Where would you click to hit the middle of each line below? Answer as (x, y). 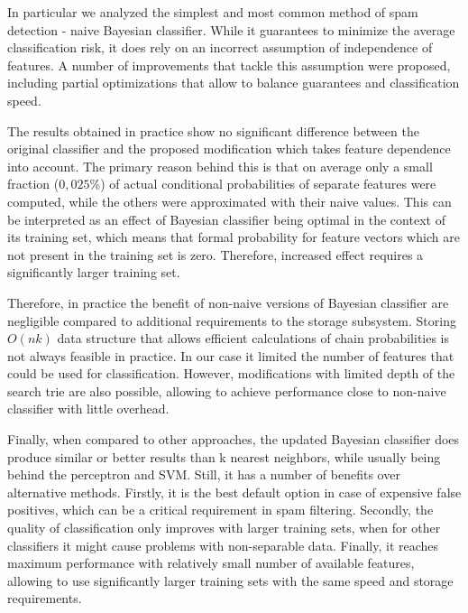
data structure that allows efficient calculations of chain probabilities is (253, 338)
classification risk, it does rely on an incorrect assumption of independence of (220, 47)
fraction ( (33, 184)
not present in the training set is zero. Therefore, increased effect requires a (216, 254)
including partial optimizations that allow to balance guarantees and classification (234, 83)
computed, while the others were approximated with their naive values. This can (229, 201)
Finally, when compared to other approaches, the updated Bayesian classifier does (234, 439)
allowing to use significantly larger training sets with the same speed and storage (230, 580)
